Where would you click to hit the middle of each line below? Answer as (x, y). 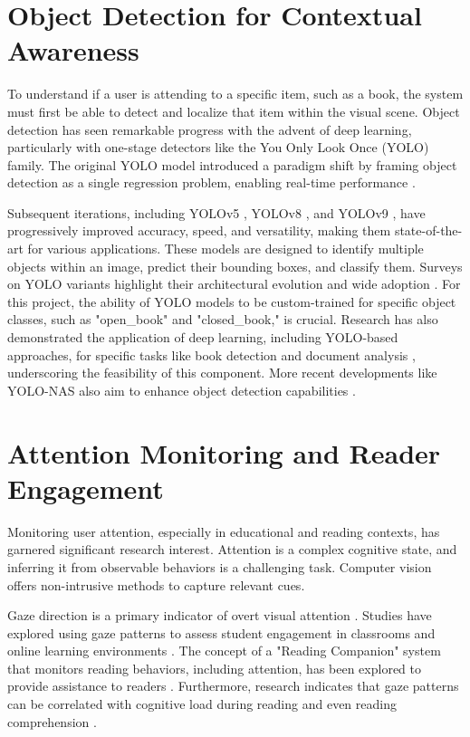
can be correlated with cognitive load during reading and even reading (202, 704)
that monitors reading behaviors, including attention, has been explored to (215, 668)
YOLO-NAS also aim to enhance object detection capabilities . (182, 390)
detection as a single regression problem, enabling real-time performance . (211, 182)
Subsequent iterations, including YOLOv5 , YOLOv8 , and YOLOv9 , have (216, 212)
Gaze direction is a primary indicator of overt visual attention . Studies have (220, 615)
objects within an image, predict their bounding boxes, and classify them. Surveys (235, 266)
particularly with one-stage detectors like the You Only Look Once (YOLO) (218, 147)
